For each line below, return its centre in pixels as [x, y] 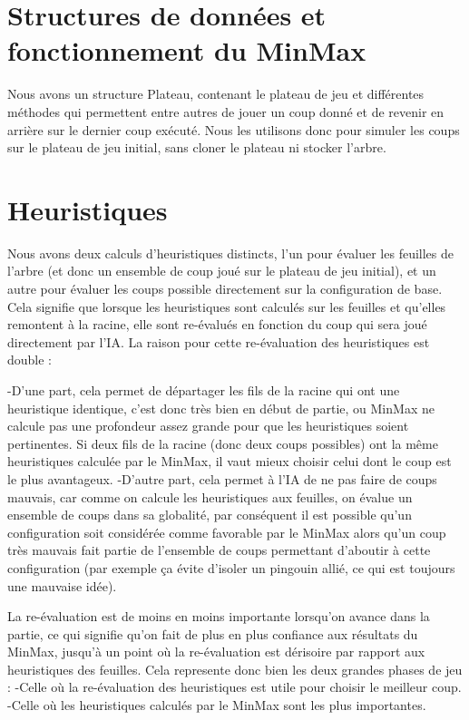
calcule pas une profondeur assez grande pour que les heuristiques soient [208, 426]
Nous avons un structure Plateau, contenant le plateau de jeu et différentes [216, 94]
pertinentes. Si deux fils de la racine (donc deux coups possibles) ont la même [223, 443]
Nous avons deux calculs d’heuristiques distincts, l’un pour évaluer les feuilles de [230, 253]
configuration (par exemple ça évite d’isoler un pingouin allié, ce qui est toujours [231, 567]
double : [30, 360]
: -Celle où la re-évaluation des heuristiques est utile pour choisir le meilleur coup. [234, 687]
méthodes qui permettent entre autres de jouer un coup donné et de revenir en [226, 111]
